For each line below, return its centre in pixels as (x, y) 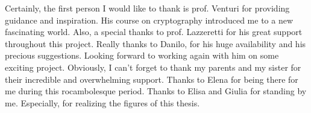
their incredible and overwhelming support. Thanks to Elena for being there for (152, 79)
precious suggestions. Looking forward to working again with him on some (142, 55)
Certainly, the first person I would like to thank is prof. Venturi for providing (147, 8)
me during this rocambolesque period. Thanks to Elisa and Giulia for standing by (156, 91)
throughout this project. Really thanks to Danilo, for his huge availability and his (155, 43)
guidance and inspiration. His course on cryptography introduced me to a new (149, 20)
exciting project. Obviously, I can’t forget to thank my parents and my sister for (153, 67)
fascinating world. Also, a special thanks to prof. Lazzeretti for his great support (154, 32)
